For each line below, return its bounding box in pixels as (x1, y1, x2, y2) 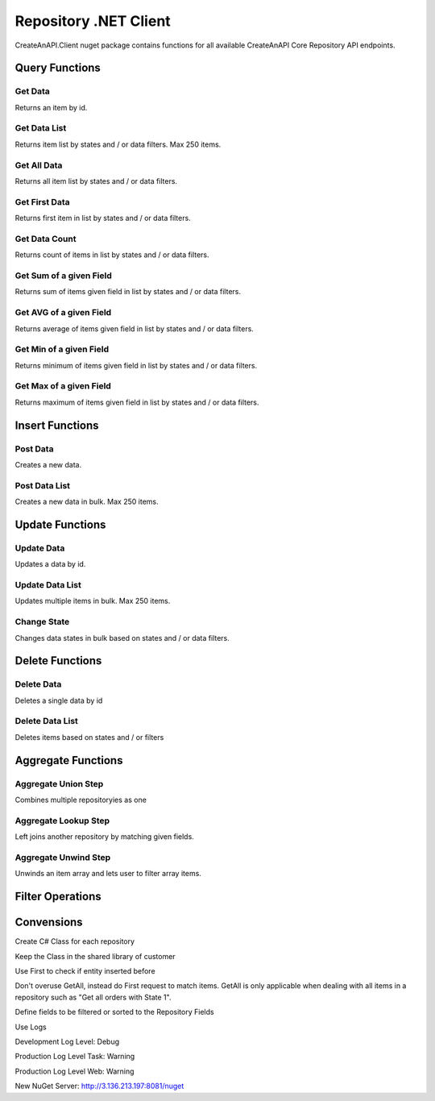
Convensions (14, 916, 84, 929)
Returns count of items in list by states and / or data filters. (14, 250, 209, 260)
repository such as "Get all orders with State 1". (14, 992, 172, 1002)
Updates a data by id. (14, 559, 86, 569)
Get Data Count (14, 233, 77, 244)
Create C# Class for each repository (14, 937, 135, 946)
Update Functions (14, 517, 106, 531)
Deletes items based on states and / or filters (14, 732, 164, 742)
